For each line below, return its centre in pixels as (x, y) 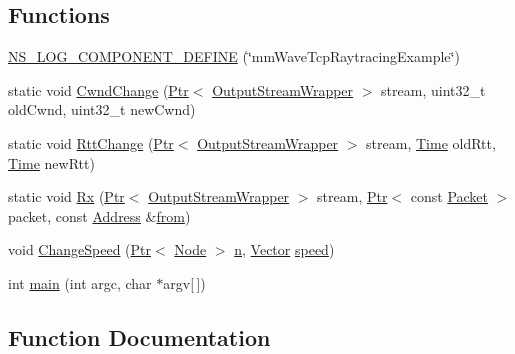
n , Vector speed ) (284, 249)
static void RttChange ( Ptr (91, 142)
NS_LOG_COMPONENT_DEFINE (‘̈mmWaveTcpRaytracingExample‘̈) (234, 56)
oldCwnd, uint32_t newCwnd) (102, 109)
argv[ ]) (184, 282)
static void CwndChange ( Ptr (98, 89)
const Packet (449, 196)
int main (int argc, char (80, 282)
